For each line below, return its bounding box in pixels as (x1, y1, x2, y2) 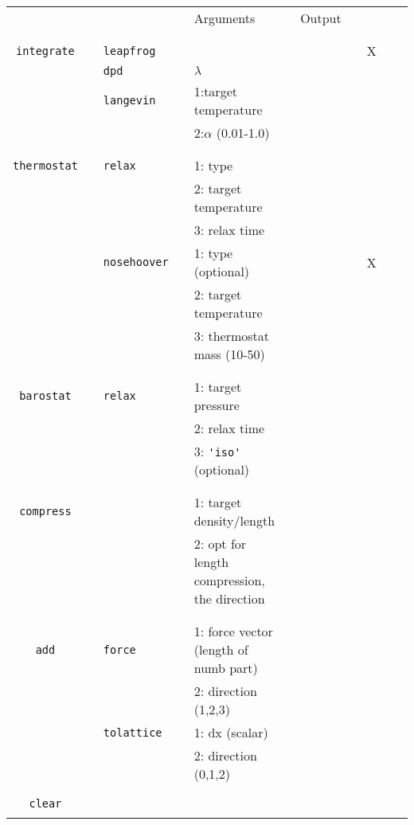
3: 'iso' (193, 442, 241, 460)
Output (300, 9, 342, 27)
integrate (16, 44, 75, 57)
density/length (193, 511, 275, 530)
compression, (193, 571, 265, 589)
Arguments (193, 9, 256, 27)
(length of (193, 640, 248, 659)
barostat (19, 389, 72, 402)
